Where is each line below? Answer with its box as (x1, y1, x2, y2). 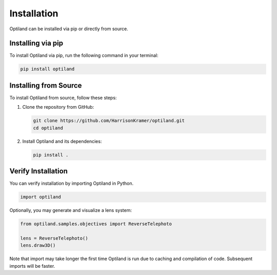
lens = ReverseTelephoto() (20, 235, 88, 241)
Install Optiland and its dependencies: (22, 138, 102, 144)
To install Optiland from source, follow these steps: (9, 94, 117, 101)
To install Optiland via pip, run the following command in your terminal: (9, 52, 159, 58)
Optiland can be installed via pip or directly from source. (9, 26, 128, 32)
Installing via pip (9, 39, 64, 48)
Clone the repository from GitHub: (22, 104, 94, 110)
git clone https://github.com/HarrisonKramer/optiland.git (33, 118, 185, 124)
